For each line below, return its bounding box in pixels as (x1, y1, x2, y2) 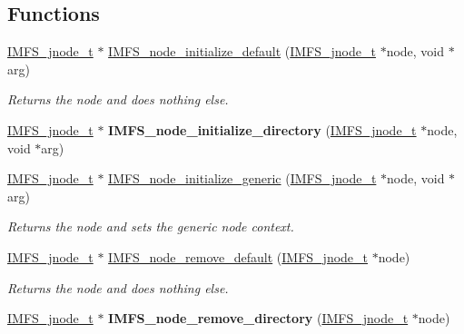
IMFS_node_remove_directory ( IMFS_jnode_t (108, 309, 409, 328)
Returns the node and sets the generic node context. (7, 217, 294, 236)
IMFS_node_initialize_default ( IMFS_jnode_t (108, 42, 376, 61)
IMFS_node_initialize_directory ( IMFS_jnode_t (108, 120, 417, 139)
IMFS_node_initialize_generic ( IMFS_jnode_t (108, 169, 377, 188)
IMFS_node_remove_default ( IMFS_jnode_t (108, 247, 369, 266)
